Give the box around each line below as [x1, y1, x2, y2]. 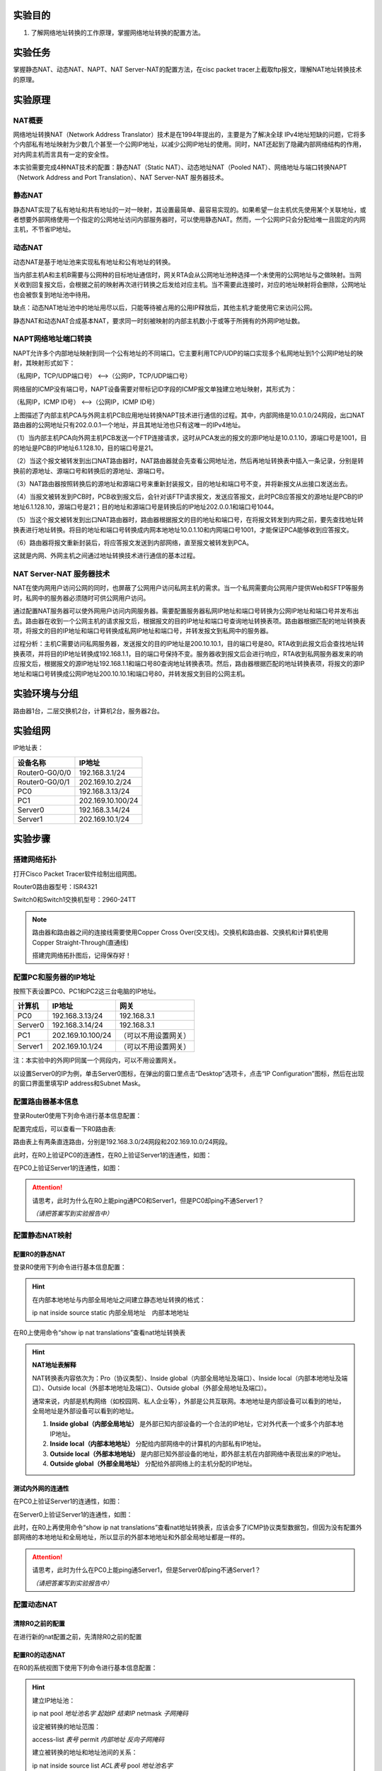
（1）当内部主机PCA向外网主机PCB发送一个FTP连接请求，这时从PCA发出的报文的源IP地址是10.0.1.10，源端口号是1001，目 [13, 434, 367, 442]
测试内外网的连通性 [13, 1484, 69, 1493]
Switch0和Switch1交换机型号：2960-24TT [13, 895, 137, 904]
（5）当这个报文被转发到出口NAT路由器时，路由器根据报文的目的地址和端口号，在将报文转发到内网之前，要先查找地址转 [13, 516, 364, 524]
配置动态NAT [13, 1600, 58, 1609]
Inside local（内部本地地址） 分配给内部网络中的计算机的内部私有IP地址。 [50, 1439, 265, 1448]
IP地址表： [13, 744, 44, 752]
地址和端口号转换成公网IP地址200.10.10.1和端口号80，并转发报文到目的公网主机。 [13, 669, 249, 678]
